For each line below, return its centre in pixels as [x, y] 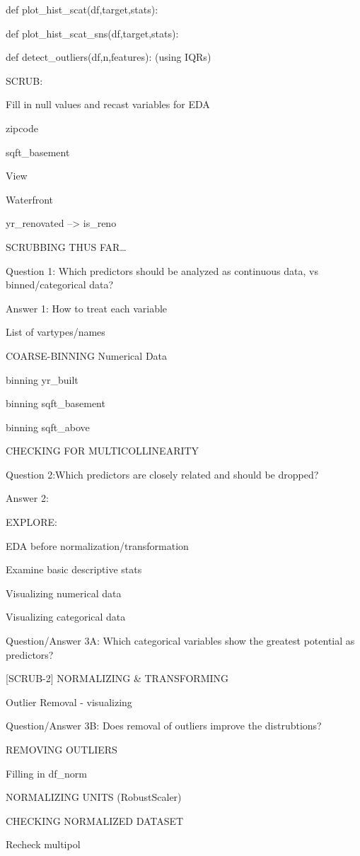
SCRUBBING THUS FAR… [66, 246]
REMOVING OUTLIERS [62, 749]
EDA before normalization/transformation [97, 545]
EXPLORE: [31, 522]
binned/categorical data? [60, 285]
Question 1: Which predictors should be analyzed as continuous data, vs [162, 270]
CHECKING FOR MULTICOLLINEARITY [103, 451]
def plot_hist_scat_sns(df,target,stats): [92, 33]
